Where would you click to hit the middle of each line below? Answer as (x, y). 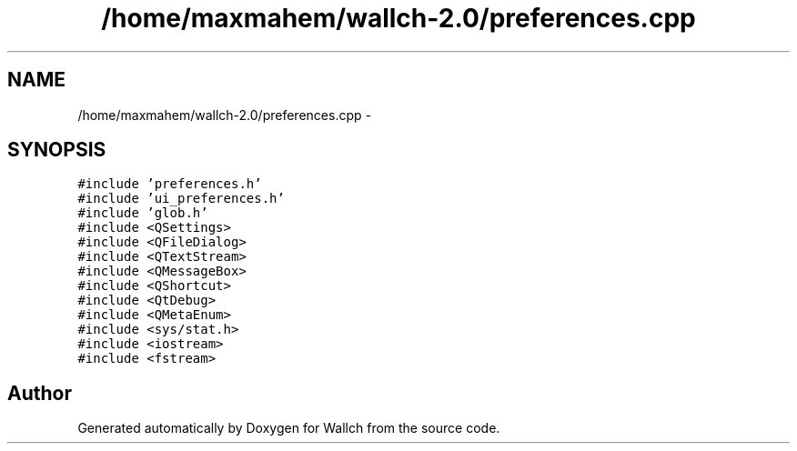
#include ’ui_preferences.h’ (181, 199)
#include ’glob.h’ (143, 213)
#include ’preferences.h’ (170, 184)
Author (40, 393)
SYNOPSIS (57, 150)
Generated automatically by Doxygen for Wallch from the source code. (289, 428)
